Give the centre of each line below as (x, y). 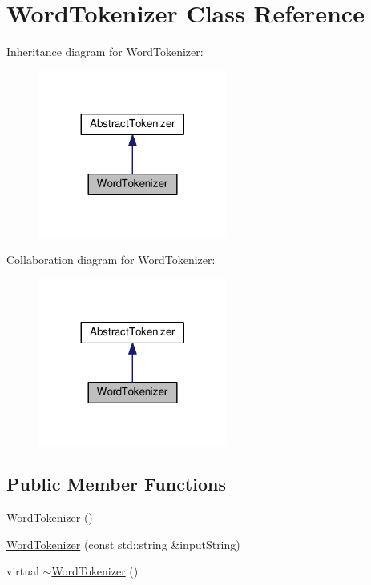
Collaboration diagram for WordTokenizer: (111, 260)
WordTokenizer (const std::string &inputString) (123, 544)
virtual (23, 571)
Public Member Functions (116, 484)
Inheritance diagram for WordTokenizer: (105, 52)
